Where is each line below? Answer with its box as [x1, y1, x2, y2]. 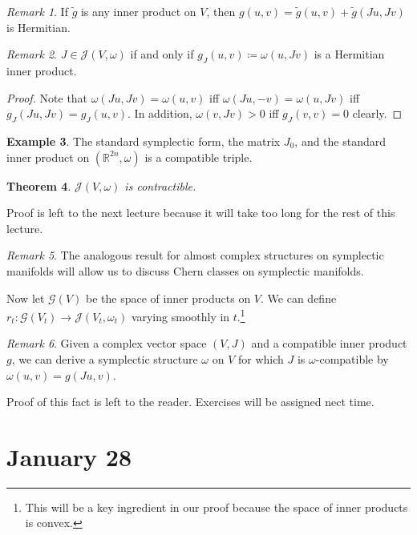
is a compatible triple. [144, 148, 253, 165]
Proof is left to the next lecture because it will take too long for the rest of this [6, 204, 395, 221]
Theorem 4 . [6, 177, 71, 194]
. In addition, [128, 105, 192, 122]
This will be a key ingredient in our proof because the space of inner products [25, 498, 408, 515]
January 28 [6, 440, 132, 473]
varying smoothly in [131, 308, 230, 324]
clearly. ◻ [352, 105, 403, 122]
